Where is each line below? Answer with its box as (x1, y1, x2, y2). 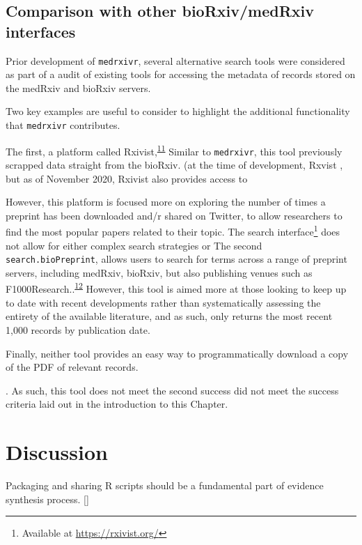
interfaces (6, 20, 76, 42)
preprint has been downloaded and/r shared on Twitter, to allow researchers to (6, 208, 343, 222)
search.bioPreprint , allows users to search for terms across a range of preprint (6, 252, 347, 266)
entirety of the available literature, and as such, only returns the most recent (6, 309, 333, 323)
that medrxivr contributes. (6, 118, 120, 132)
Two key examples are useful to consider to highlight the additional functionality (6, 104, 350, 118)
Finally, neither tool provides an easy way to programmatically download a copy (6, 346, 349, 360)
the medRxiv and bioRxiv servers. (6, 80, 151, 95)
